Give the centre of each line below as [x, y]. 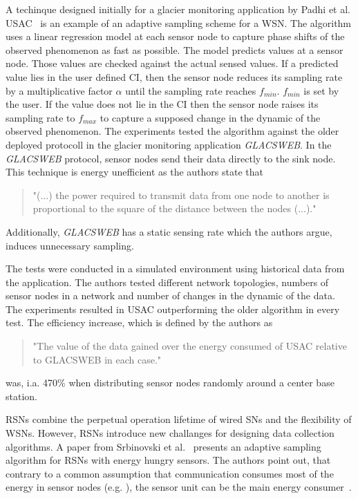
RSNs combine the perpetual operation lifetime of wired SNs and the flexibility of [179, 419]
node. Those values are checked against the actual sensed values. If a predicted [172, 63]
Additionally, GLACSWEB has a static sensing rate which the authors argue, [169, 231]
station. [21, 396]
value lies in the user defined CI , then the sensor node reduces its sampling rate [174, 76]
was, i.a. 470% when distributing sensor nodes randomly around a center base [170, 383]
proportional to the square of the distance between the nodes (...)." [175, 208]
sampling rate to [40, 117]
